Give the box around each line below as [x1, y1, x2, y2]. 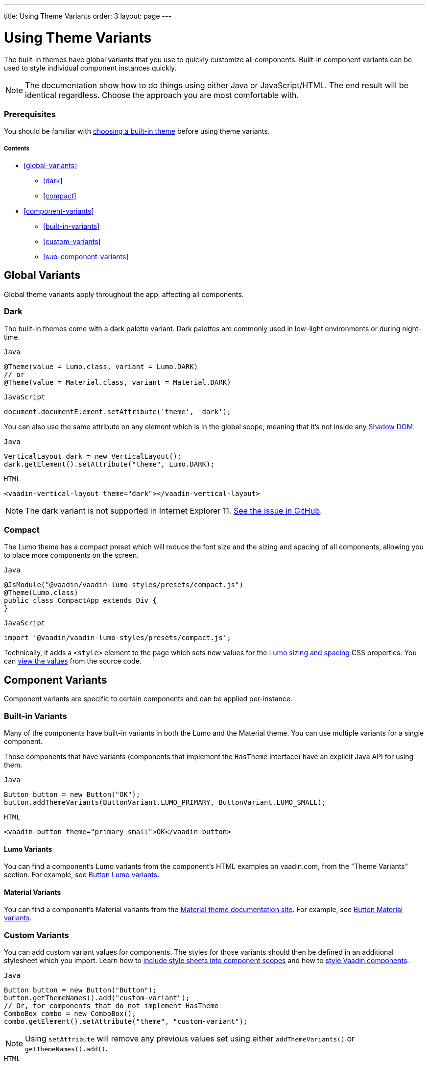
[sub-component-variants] [43, 252, 129, 261]
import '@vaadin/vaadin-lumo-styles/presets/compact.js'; [4, 634, 231, 642]
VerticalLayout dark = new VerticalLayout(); [4, 452, 182, 460]
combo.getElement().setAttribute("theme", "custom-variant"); [4, 1017, 248, 1026]
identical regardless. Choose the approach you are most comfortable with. [25, 90, 299, 100]
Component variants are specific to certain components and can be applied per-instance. [4, 694, 292, 703]
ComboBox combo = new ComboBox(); [4, 1010, 136, 1018]
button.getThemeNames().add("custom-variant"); [4, 994, 190, 1002]
